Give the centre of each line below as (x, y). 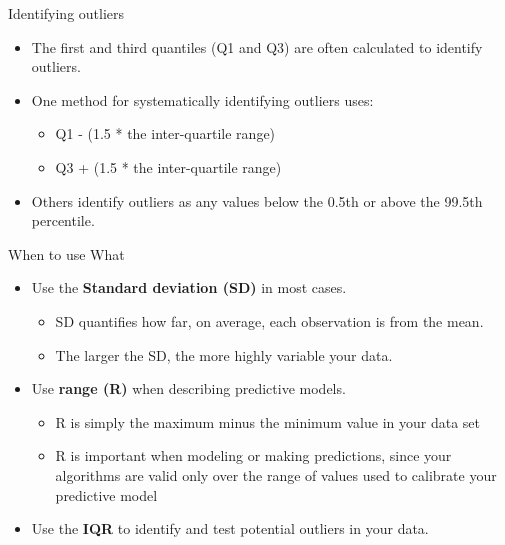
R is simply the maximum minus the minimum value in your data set (267, 421)
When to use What (66, 253)
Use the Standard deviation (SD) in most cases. (189, 287)
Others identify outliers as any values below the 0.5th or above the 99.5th (257, 200)
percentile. (63, 220)
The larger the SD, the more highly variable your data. (224, 354)
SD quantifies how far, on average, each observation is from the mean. (269, 320)
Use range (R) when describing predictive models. (188, 388)
